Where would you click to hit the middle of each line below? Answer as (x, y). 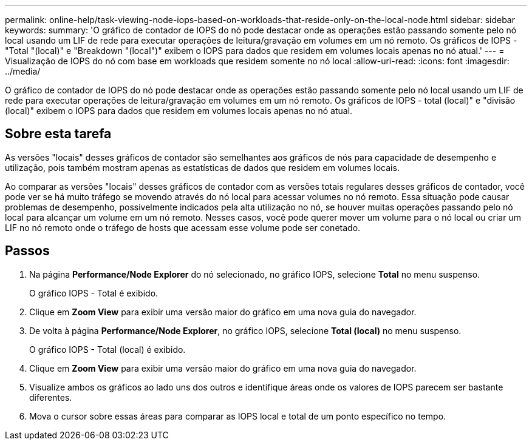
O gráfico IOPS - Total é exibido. (94, 293)
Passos (27, 251)
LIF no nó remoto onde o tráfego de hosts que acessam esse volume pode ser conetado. (183, 227)
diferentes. (51, 397)
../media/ (23, 71)
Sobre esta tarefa (58, 134)
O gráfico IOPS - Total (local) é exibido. (107, 349)
